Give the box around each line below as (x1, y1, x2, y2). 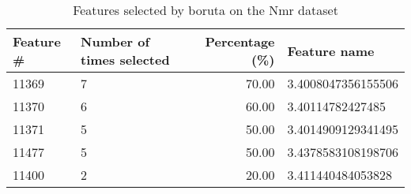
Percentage (205, 32, 275, 50)
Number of (81, 32, 150, 50)
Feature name (287, 41, 375, 60)
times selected (81, 50, 170, 69)
